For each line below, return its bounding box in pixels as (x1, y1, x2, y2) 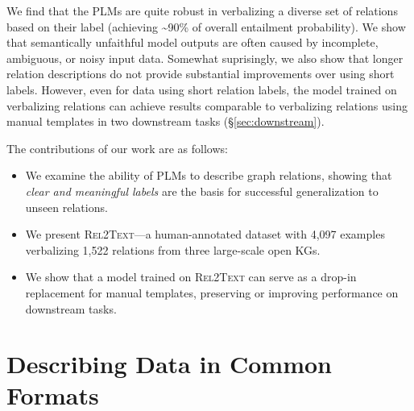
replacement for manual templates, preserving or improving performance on (25, 284, 399, 301)
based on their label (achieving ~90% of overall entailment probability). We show (6, 18, 406, 35)
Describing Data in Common (6, 347, 333, 380)
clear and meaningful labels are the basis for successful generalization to (25, 182, 379, 199)
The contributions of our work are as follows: (6, 139, 228, 156)
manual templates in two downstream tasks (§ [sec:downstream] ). (6, 113, 325, 130)
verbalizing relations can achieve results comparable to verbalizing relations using (6, 97, 408, 114)
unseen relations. (25, 198, 108, 215)
